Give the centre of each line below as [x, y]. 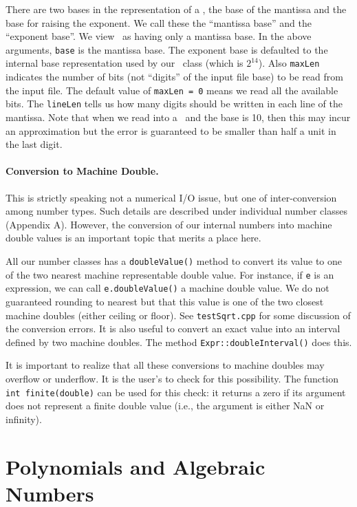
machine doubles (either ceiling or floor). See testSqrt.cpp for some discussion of [178, 315]
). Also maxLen [289, 63]
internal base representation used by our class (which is [125, 63]
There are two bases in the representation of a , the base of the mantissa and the [176, 9]
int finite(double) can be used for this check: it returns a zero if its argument [176, 392]
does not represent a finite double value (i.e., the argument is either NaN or [165, 406]
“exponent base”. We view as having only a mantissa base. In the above [159, 36]
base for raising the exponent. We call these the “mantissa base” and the [159, 22]
